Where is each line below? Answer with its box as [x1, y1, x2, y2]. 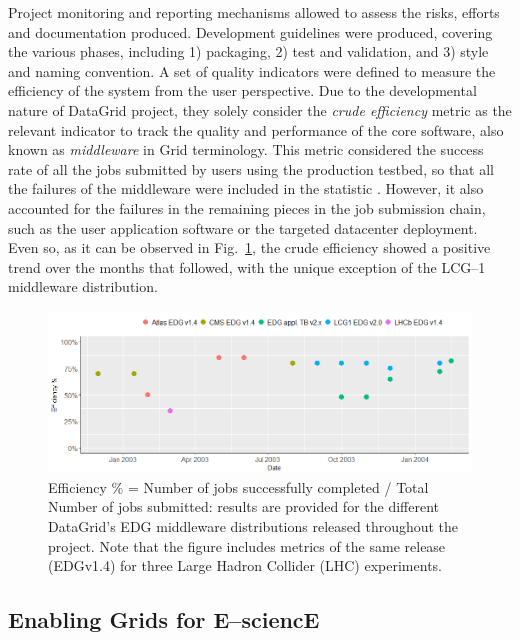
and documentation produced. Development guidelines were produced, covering [8, 21, 493, 42]
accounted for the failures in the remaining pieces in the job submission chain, [8, 197, 486, 218]
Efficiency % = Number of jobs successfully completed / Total [48, 476, 429, 497]
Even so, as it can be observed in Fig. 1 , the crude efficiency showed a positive [8, 237, 491, 258]
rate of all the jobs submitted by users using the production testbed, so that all [8, 158, 495, 179]
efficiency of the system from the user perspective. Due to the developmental [8, 80, 477, 101]
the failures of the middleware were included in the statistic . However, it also [8, 178, 484, 199]
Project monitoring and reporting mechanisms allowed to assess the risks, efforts [8, 2, 500, 22]
